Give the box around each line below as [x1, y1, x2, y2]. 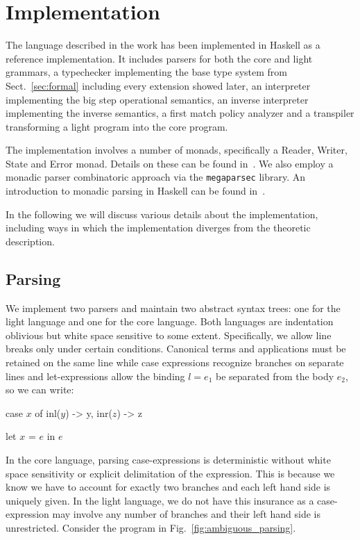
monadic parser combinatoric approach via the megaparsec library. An [6, 170, 306, 184]
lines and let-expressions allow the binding [6, 368, 185, 383]
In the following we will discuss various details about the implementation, [6, 206, 318, 221]
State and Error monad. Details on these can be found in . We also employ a [6, 156, 334, 170]
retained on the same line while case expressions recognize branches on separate [6, 355, 344, 370]
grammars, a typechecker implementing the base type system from [6, 65, 288, 79]
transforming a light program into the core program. [6, 119, 228, 133]
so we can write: [6, 382, 74, 397]
